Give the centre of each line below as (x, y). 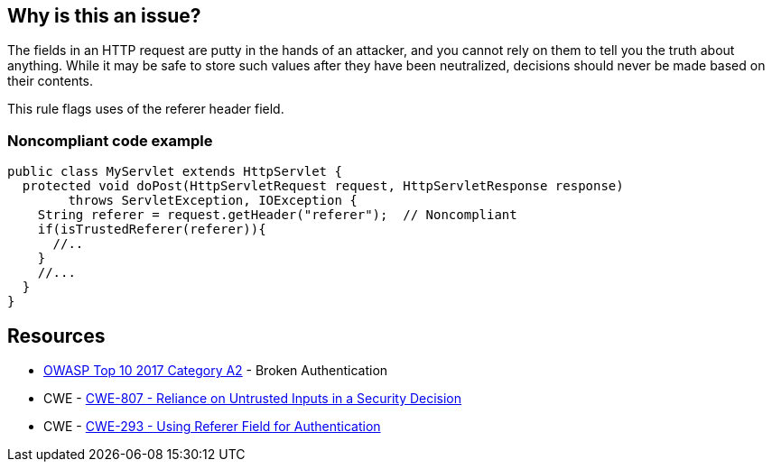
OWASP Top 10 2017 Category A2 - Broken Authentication (216, 371)
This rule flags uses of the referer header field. (146, 109)
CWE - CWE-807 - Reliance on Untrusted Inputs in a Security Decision (253, 399)
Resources (56, 336)
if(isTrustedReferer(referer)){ (152, 230)
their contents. (51, 81)
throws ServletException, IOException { (213, 201)
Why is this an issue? (104, 16)
